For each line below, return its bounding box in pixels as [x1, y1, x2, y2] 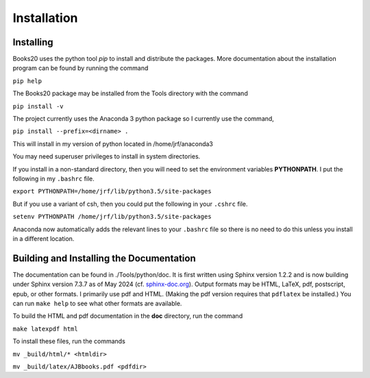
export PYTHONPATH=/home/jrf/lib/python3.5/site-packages [12, 187, 212, 196]
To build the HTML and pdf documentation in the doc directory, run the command [12, 312, 243, 320]
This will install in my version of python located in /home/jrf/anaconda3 [12, 139, 214, 147]
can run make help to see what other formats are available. [12, 299, 182, 307]
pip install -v [12, 102, 64, 110]
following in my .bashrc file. [12, 174, 95, 182]
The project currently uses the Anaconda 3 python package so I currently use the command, [12, 115, 274, 123]
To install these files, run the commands [12, 337, 126, 346]
